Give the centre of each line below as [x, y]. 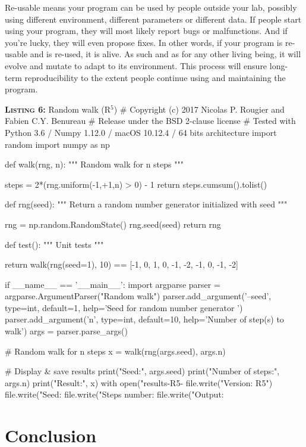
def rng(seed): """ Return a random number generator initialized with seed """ [146, 204]
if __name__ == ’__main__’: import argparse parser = [113, 284]
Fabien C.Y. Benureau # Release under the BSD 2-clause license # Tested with [150, 121]
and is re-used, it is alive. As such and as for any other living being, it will [165, 54]
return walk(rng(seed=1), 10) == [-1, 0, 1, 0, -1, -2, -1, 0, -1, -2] [122, 264]
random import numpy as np [57, 144]
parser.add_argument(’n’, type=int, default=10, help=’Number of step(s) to [144, 319]
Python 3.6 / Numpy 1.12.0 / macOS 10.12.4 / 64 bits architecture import [141, 132]
